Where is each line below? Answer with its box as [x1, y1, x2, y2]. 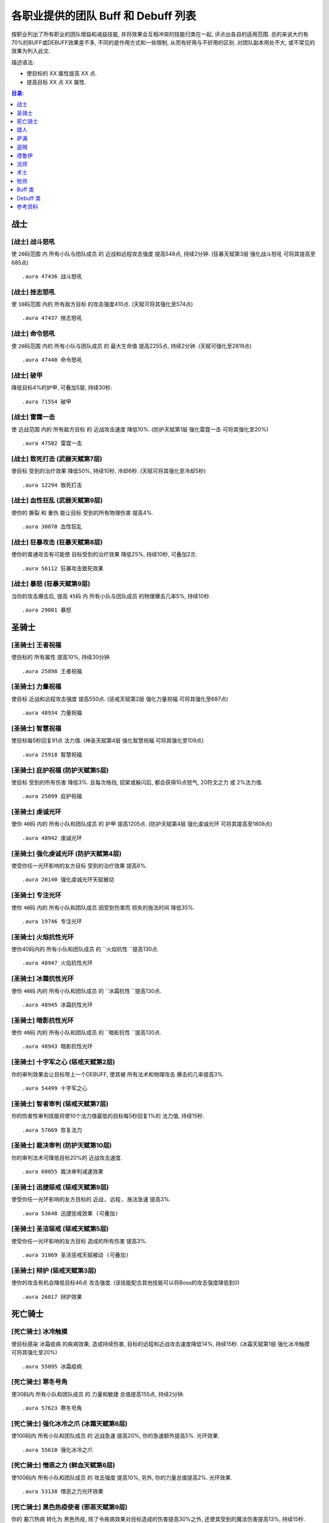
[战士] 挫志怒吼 [11, 288, 55, 296]
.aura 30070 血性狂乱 [22, 523, 82, 530]
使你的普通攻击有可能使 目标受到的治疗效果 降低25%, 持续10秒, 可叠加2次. [11, 551, 197, 558]
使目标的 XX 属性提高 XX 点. [26, 70, 97, 77]
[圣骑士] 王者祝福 [11, 640, 62, 649]
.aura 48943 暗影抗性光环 [22, 1043, 93, 1050]
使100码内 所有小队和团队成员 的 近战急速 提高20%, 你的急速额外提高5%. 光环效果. [11, 1432, 220, 1440]
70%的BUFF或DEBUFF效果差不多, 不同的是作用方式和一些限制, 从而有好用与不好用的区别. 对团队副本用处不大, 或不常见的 [11, 38, 315, 46]
